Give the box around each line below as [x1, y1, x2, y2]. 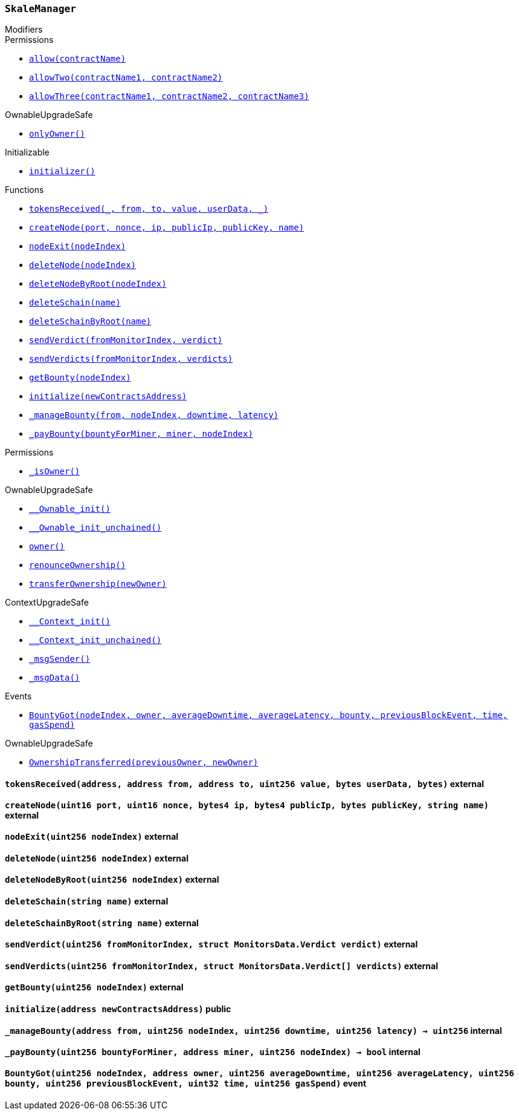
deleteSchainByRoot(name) [29, 316, 152, 327]
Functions [5, 185, 44, 195]
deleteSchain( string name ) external [5, 896, 169, 907]
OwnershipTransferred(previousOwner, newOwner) [29, 757, 259, 768]
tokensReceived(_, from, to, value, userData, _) [29, 204, 269, 214]
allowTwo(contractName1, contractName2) [29, 73, 223, 83]
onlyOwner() [29, 129, 85, 139]
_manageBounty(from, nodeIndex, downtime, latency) [29, 410, 279, 420]
